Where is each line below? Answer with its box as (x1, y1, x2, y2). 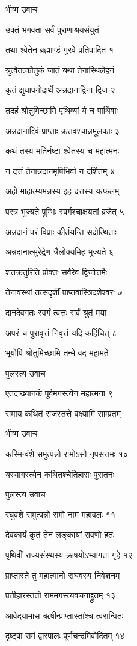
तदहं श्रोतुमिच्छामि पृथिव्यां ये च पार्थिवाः (5, 103, 118, 116)
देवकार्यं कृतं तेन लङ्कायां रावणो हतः (5, 528, 115, 541)
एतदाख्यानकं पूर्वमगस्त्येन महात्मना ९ (5, 387, 113, 399)
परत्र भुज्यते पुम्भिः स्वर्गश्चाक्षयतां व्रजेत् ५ (5, 205, 124, 217)
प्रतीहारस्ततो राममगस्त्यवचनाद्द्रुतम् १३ (5, 589, 116, 601)
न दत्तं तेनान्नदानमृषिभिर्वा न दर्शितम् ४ (5, 164, 115, 177)
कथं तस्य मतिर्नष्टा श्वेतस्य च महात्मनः (5, 144, 120, 157)
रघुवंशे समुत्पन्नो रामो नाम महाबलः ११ (5, 508, 115, 520)
